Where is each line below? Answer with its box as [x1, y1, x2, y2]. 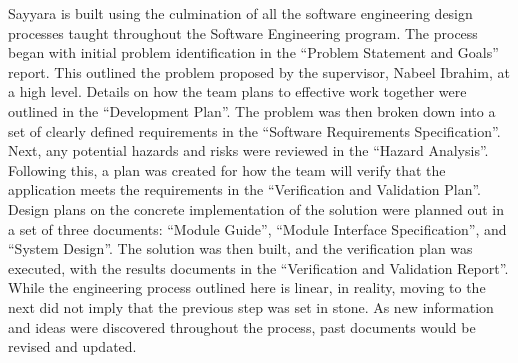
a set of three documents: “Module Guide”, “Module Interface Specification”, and [8, 218, 507, 239]
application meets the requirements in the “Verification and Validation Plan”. [8, 179, 482, 200]
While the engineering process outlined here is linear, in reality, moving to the [8, 277, 486, 298]
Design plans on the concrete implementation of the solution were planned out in [8, 198, 504, 219]
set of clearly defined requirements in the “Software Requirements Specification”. [8, 120, 501, 141]
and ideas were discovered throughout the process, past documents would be [8, 316, 476, 337]
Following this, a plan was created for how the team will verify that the [8, 159, 446, 180]
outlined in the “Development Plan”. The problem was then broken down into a [8, 100, 496, 121]
